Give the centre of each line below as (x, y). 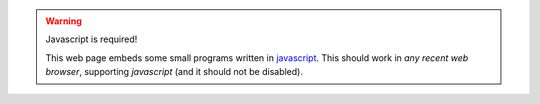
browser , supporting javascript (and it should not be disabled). (174, 72)
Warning (63, 21)
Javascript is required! (91, 39)
